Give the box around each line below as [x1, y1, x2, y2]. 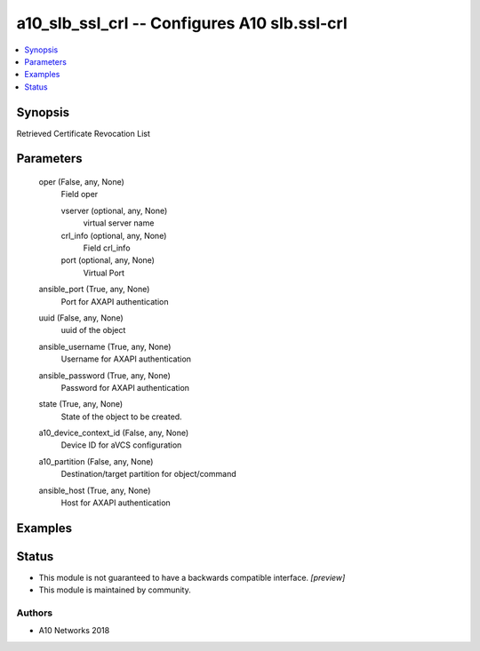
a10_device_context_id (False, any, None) [38, 427, 189, 439]
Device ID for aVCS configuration [60, 440, 182, 450]
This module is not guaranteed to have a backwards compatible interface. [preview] [38, 572, 346, 583]
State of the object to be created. [60, 411, 182, 422]
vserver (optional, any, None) [60, 205, 168, 216]
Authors [16, 607, 53, 619]
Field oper [60, 189, 99, 200]
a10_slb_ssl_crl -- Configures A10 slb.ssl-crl [16, 13, 348, 33]
